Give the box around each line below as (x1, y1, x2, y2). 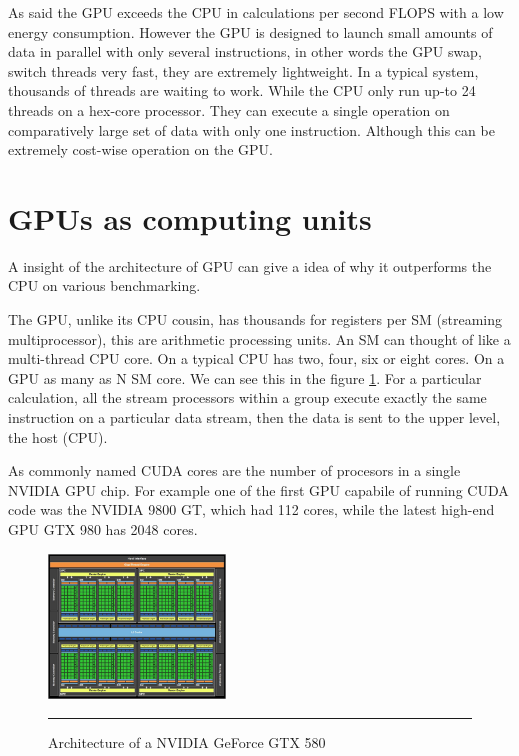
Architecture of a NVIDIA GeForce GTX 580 (48, 731, 326, 752)
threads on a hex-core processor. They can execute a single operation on (8, 99, 450, 120)
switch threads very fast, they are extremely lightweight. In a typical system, (8, 60, 479, 81)
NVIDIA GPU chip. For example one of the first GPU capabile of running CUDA (8, 479, 509, 500)
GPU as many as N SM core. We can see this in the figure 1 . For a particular (8, 367, 482, 388)
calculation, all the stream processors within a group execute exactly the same (8, 387, 487, 408)
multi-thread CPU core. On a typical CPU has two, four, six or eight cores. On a (8, 348, 505, 369)
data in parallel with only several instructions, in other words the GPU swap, (8, 41, 482, 62)
